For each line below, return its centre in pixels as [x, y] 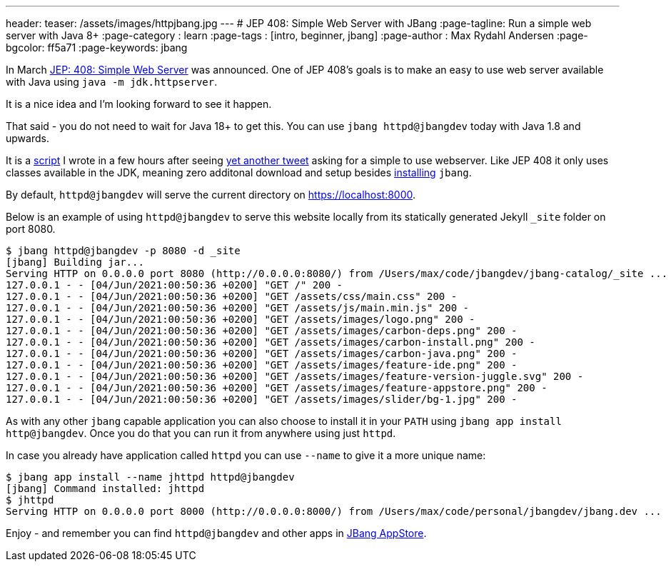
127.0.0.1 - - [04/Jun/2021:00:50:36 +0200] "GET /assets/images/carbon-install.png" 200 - [271, 342]
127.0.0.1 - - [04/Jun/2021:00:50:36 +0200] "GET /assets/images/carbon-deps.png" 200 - [262, 331]
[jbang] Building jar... [75, 262]
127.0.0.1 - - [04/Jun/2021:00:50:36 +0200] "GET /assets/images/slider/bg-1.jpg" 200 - [262, 399]
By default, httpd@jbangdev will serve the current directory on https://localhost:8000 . [211, 195]
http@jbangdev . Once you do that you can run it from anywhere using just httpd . [201, 433]
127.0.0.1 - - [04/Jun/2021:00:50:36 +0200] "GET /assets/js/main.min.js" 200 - [238, 308]
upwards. [27, 138]
